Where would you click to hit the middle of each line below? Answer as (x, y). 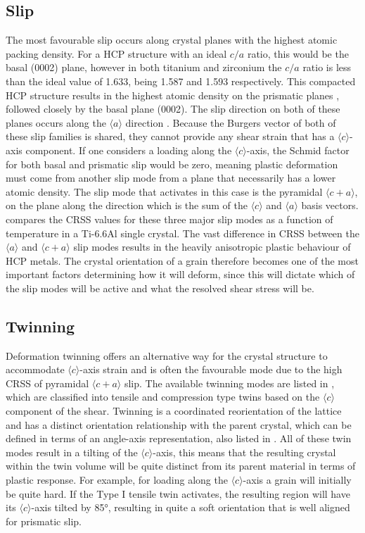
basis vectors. (330, 205)
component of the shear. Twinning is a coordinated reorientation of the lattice (174, 411)
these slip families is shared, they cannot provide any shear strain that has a (170, 136)
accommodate (35, 369)
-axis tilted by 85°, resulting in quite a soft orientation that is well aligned (191, 507)
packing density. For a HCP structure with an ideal (116, 53)
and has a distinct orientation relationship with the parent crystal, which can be (179, 424)
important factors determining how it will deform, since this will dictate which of (180, 274)
